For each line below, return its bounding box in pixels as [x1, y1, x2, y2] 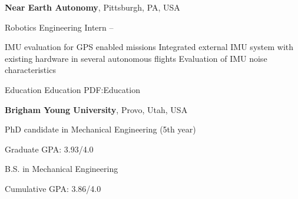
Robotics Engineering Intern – [5, 21, 114, 33]
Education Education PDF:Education [5, 83, 140, 95]
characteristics [5, 64, 56, 76]
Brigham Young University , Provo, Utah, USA [5, 103, 188, 115]
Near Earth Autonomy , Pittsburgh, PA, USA [5, 1, 180, 13]
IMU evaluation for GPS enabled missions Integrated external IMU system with [5, 41, 294, 53]
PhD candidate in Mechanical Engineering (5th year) [5, 123, 196, 135]
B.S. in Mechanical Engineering [5, 162, 118, 175]
